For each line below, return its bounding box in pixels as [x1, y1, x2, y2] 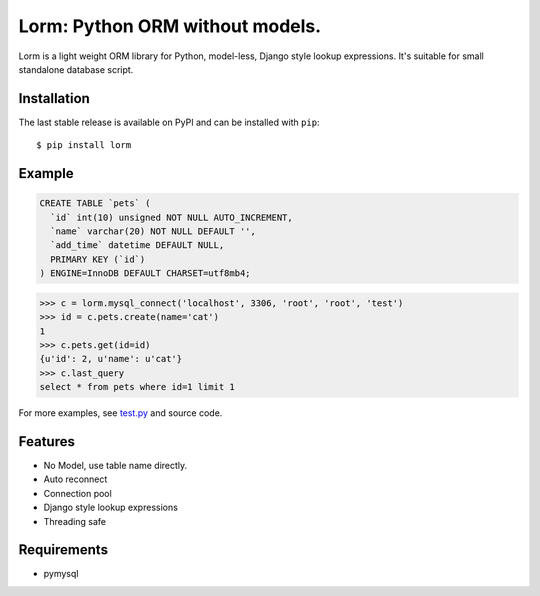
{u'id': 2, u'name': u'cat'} [39, 353, 183, 365]
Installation [18, 90, 90, 107]
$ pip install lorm [36, 140, 132, 151]
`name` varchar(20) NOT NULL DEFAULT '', [50, 226, 257, 237]
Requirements [18, 541, 109, 559]
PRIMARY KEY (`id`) [50, 253, 146, 265]
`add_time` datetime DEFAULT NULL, [50, 240, 225, 251]
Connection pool [43, 487, 112, 499]
